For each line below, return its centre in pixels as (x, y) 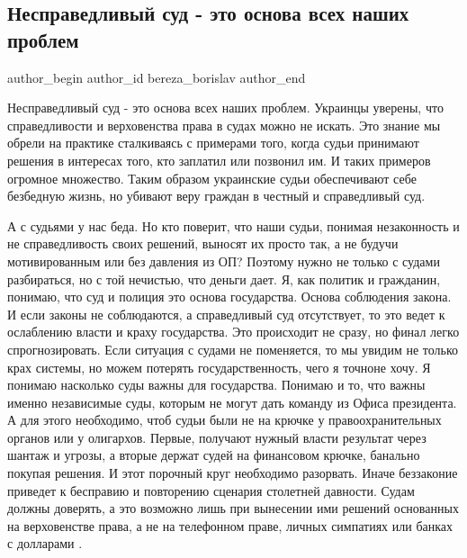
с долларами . (45, 543)
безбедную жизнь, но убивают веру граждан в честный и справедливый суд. (216, 196)
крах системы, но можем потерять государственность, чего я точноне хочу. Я (219, 367)
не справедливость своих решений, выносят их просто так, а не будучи (203, 243)
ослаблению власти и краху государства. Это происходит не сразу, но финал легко (233, 332)
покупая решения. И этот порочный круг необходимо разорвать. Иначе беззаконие (233, 473)
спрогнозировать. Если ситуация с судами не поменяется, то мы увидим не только (233, 349)
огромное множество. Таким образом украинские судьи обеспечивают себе (212, 178)
